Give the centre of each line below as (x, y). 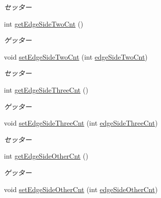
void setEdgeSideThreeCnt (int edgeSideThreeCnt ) (81, 123)
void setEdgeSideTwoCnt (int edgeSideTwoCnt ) (76, 56)
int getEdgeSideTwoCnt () (44, 23)
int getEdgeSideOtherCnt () (46, 156)
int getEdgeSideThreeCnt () (46, 89)
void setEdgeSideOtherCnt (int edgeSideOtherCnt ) (81, 189)
